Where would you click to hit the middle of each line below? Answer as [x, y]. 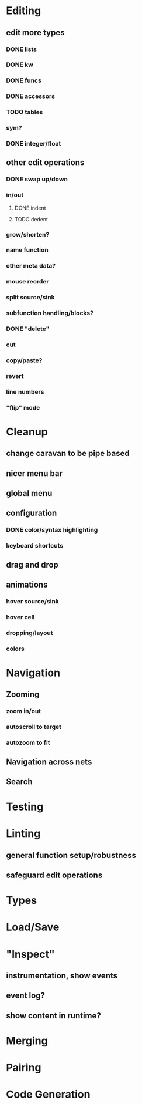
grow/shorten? [28, 234]
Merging [27, 1041]
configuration [32, 513]
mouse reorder [27, 282]
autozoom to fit [28, 742]
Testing [25, 807]
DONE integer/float [34, 144]
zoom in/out [24, 711]
